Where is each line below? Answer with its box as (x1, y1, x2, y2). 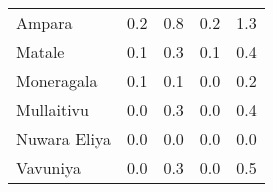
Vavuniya (16, 156, 81, 179)
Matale (16, 40, 65, 63)
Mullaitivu (16, 98, 89, 121)
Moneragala (16, 69, 98, 92)
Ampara (16, 11, 73, 34)
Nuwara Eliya (16, 127, 111, 150)
